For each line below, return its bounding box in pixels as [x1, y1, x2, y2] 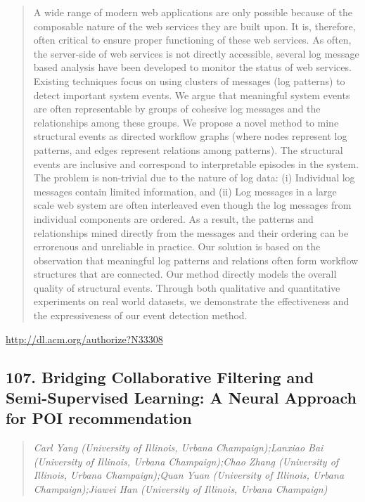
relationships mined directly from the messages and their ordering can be [33, 225, 349, 240]
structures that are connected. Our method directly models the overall [33, 266, 337, 281]
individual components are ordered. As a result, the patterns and [33, 211, 314, 226]
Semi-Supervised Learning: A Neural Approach [6, 387, 357, 408]
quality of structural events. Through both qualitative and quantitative [33, 280, 340, 295]
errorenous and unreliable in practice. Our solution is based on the [33, 239, 321, 254]
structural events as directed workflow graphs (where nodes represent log [33, 129, 347, 143]
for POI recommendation [6, 407, 192, 429]
